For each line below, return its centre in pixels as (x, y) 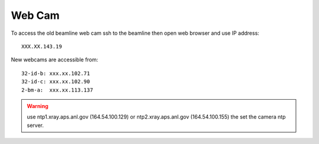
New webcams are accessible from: (55, 60)
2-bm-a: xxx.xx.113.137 (57, 90)
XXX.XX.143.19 (42, 46)
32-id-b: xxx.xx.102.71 (56, 73)
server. (35, 125)
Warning (38, 106)
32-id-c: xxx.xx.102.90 (56, 82)
